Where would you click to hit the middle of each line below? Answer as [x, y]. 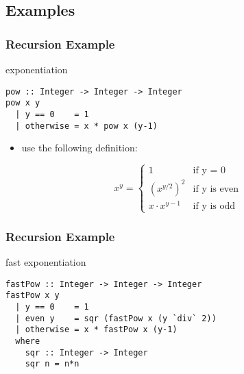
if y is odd [214, 206]
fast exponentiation [46, 262]
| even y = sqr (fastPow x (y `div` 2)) [116, 318]
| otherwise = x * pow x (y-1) [86, 126]
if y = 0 [209, 171]
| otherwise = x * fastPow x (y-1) [96, 330]
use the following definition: [80, 148]
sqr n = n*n [52, 364]
